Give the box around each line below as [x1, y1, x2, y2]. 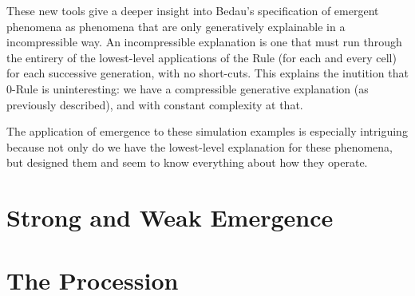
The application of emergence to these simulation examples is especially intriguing [6, 123, 408, 140]
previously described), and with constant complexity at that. [6, 96, 303, 112]
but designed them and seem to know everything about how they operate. [6, 154, 368, 171]
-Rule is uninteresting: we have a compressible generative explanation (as [12, 80, 369, 97]
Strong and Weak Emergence [6, 201, 334, 234]
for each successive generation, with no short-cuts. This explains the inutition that [6, 65, 409, 81]
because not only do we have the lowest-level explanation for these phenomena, [6, 138, 393, 155]
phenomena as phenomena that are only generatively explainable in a [6, 18, 346, 34]
